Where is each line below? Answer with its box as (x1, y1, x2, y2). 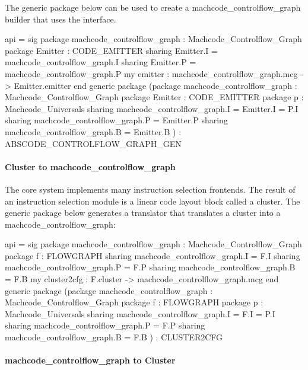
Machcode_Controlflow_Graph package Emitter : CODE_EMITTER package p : (5, 91, 304, 103)
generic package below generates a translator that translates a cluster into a (5, 206, 281, 219)
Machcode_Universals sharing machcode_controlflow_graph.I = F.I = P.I (5, 307, 275, 320)
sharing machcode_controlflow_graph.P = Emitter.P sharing (5, 114, 228, 126)
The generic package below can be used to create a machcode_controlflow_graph (5, 1, 301, 13)
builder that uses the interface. (5, 12, 116, 25)
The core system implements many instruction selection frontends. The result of (5, 183, 296, 195)
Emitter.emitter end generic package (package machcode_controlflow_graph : (14, 79, 297, 91)
